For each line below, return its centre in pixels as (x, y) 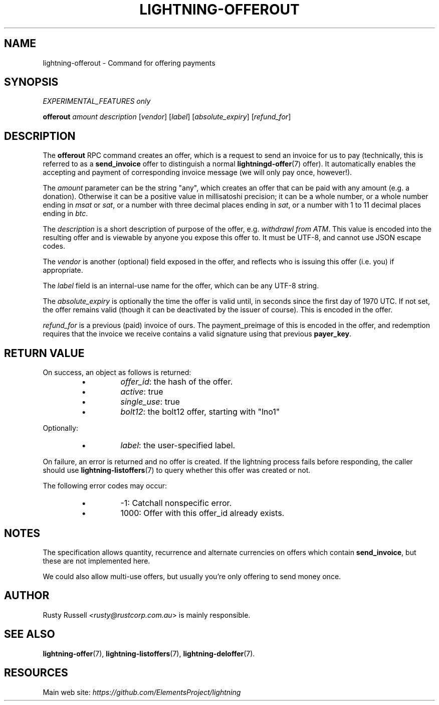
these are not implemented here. (96, 561)
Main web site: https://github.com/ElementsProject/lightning (142, 692)
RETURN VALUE (44, 353)
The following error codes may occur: (105, 486)
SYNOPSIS (31, 82)
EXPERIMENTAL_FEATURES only (97, 101)
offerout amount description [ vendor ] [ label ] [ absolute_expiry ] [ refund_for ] (167, 117)
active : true (142, 392)
